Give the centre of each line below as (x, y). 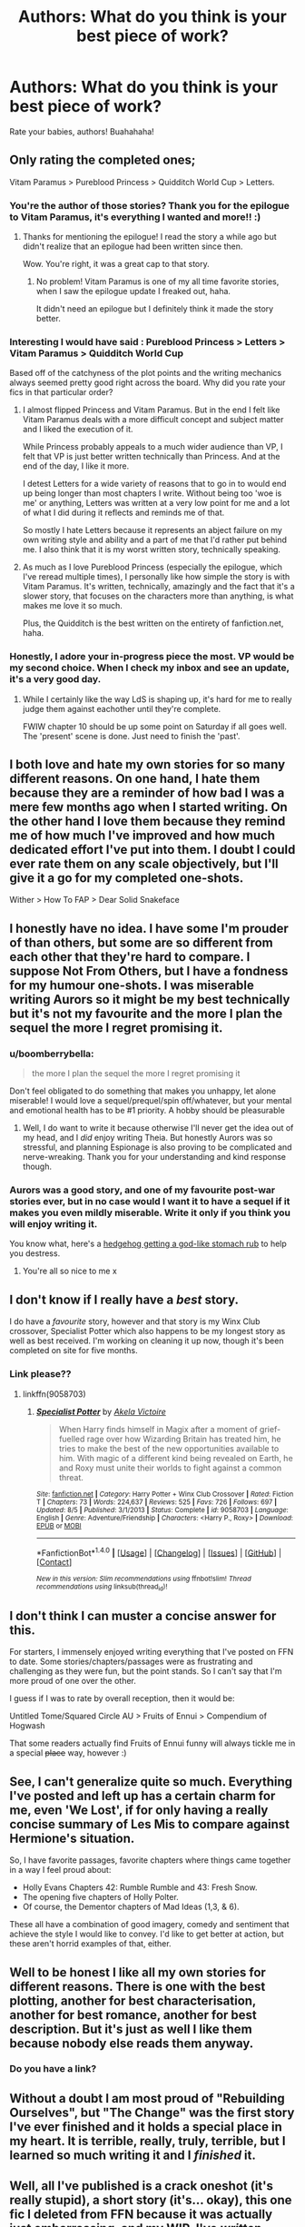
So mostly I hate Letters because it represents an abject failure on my (152, 530)
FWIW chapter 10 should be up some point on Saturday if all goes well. (155, 726)
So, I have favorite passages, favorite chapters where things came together (150, 1860)
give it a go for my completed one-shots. (127, 878)
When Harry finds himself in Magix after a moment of (158, 1429)
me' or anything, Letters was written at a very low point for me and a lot (156, 503)
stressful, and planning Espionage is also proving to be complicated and (157, 1147)
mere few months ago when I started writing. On (148, 807)
